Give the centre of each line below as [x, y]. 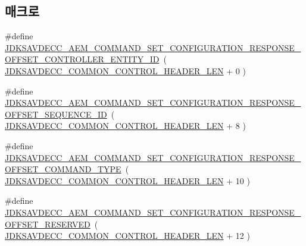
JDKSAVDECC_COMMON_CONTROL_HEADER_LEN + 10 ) [127, 180]
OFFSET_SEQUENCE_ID [56, 114]
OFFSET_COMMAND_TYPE [63, 169]
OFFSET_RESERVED [48, 224]
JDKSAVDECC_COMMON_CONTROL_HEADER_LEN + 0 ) [125, 70]
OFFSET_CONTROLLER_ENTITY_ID [82, 59]
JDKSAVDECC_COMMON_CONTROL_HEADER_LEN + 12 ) [127, 236]
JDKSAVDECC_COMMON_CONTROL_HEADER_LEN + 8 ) [125, 126]
